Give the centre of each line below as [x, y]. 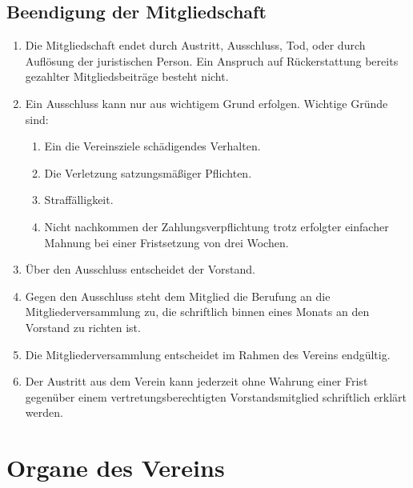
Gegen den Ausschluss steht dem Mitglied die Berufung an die [178, 296]
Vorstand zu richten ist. [83, 327]
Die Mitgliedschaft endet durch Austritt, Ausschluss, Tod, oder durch [195, 45]
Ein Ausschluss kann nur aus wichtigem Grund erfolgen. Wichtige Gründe [206, 103]
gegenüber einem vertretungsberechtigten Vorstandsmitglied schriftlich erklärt [216, 396]
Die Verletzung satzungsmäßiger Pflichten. [148, 172]
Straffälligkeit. [79, 200]
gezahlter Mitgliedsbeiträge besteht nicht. [127, 76]
